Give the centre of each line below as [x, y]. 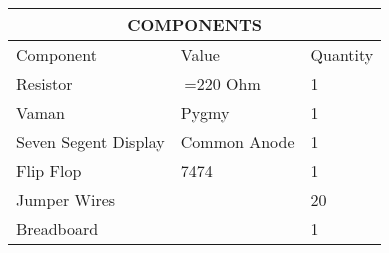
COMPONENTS [195, 24]
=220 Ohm [222, 83]
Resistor [44, 83]
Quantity [342, 54]
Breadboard [57, 228]
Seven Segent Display [90, 141]
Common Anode [237, 141]
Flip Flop [49, 170]
